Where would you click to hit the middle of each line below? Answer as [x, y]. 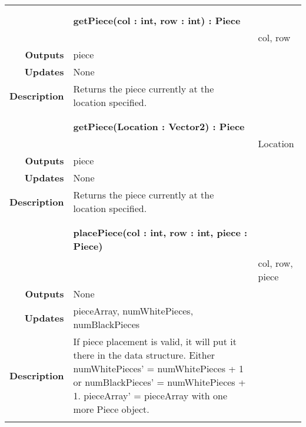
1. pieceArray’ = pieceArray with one [150, 395]
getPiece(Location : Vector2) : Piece [159, 126]
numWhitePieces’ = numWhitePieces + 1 [159, 368]
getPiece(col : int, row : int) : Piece [157, 20]
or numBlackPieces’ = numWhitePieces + [159, 382]
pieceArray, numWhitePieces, [133, 311]
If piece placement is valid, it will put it [155, 341]
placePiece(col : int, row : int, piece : [160, 232]
